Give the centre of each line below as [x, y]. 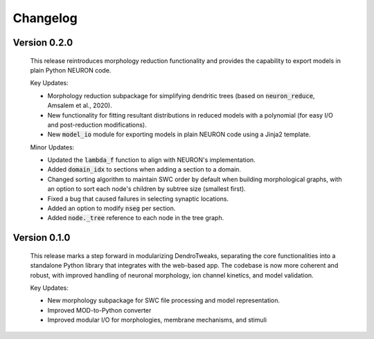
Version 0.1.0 [42, 238]
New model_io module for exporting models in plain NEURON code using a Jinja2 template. [179, 134]
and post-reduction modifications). [97, 125]
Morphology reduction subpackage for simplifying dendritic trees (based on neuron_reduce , [181, 95]
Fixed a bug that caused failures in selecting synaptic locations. [138, 199]
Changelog [45, 18]
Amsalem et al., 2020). [80, 106]
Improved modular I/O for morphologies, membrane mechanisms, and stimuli [157, 320]
